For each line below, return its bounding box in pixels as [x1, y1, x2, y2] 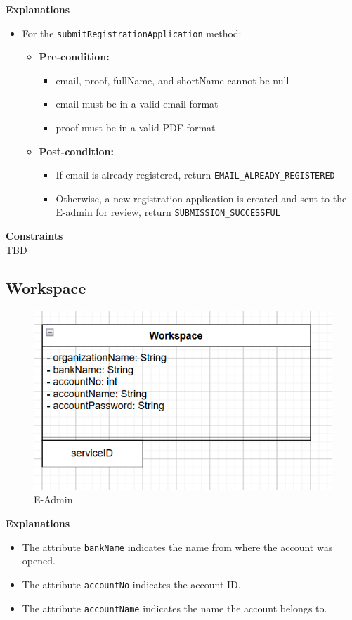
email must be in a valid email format [56, 96, 219, 111]
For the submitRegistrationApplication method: [22, 25, 242, 40]
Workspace [6, 276, 86, 298]
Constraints [6, 228, 63, 243]
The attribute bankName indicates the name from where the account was [22, 539, 333, 554]
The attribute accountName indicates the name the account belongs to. [22, 600, 327, 615]
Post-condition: [39, 143, 114, 158]
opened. [22, 553, 56, 568]
